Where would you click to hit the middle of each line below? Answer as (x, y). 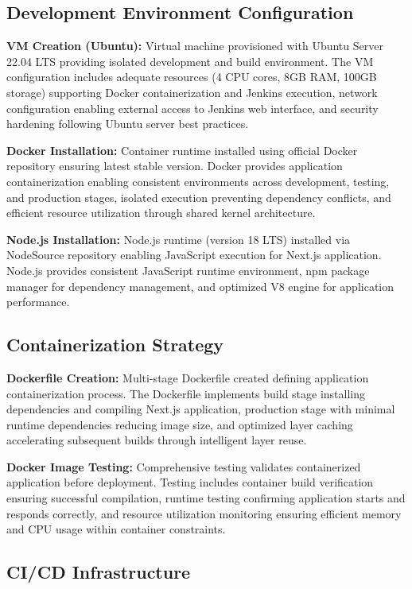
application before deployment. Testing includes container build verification (190, 482)
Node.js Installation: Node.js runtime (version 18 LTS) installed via (179, 239)
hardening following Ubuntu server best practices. (128, 124)
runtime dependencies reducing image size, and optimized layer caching (180, 424)
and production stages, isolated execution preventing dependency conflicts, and (199, 197)
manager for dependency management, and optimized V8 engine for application (200, 286)
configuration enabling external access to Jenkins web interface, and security (192, 108)
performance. (38, 302)
